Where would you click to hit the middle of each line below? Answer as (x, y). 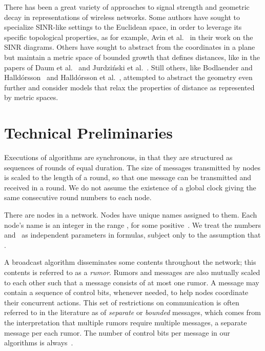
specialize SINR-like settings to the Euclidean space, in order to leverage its (123, 27)
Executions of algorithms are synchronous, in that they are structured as (118, 157)
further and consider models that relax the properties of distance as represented (129, 87)
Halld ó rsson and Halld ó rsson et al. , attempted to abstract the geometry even (128, 77)
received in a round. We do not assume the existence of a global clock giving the (130, 187)
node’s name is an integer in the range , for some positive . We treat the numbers (133, 225)
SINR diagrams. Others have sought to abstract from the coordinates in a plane (130, 47)
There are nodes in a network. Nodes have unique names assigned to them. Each (131, 215)
